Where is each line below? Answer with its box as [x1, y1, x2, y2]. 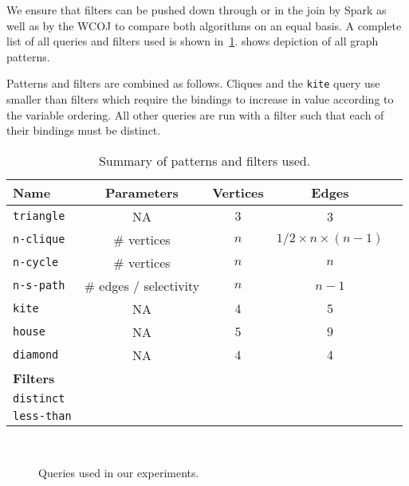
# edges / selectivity [84, 276, 200, 295]
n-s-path [13, 279, 65, 292]
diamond [13, 348, 59, 362]
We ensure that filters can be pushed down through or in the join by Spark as [6, 2, 387, 18]
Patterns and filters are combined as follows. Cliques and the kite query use [6, 75, 380, 92]
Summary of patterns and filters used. [98, 151, 311, 170]
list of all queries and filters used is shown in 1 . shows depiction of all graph [6, 33, 379, 49]
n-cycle [13, 256, 59, 269]
